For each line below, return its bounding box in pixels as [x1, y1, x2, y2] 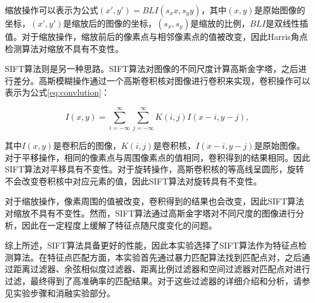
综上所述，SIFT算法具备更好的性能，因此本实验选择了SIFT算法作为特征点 [5, 239, 299, 252]
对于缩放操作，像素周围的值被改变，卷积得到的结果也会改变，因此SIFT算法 [5, 195, 305, 207]
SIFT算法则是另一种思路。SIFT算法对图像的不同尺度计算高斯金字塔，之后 [5, 62, 299, 75]
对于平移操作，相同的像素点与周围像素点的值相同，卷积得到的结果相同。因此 [5, 151, 310, 163]
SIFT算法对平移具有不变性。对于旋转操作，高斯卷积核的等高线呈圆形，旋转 [5, 163, 305, 175]
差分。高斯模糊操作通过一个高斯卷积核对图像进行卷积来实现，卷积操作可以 [13, 74, 310, 86]
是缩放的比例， [190, 17, 250, 29]
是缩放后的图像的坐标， [63, 17, 157, 29]
